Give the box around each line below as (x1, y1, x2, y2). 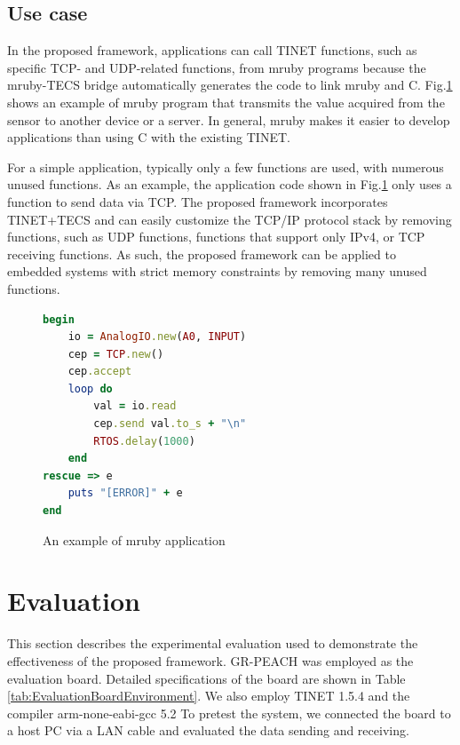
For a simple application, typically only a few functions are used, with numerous (7, 157, 444, 176)
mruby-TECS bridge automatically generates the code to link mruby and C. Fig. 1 (7, 75, 453, 94)
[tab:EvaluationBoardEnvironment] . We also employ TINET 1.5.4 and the (7, 686, 410, 705)
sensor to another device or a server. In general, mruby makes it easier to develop (7, 110, 450, 129)
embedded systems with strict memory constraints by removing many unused (7, 262, 427, 281)
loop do (67, 382, 113, 395)
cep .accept (67, 365, 132, 378)
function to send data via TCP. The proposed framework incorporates (7, 192, 388, 210)
